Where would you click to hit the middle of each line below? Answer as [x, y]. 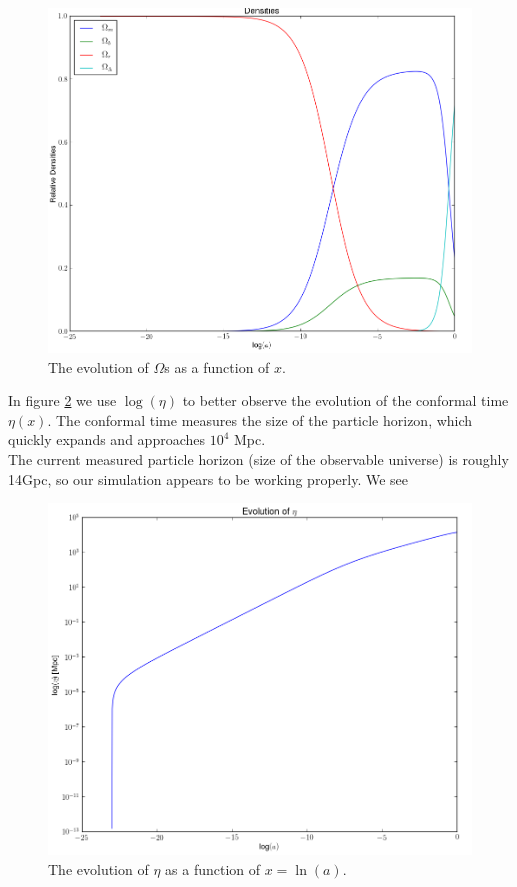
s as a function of [217, 366]
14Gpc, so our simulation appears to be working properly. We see [208, 478]
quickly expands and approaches [106, 439]
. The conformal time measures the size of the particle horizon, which [260, 419]
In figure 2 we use [62, 400]
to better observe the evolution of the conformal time [345, 400]
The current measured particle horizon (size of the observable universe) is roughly [258, 458]
